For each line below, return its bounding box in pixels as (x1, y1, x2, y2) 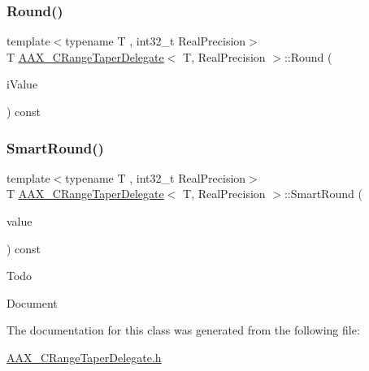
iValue (7, 75, 38, 93)
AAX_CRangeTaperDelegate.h (7, 348, 162, 365)
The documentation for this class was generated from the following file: (7, 321, 360, 339)
